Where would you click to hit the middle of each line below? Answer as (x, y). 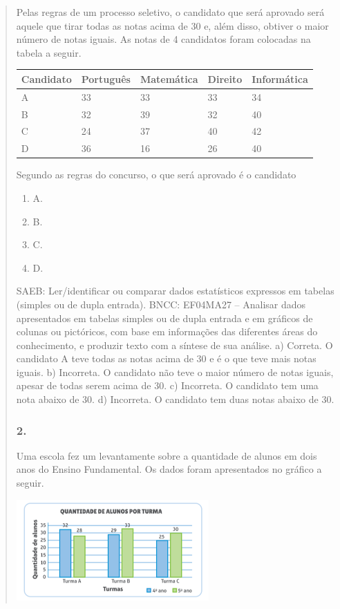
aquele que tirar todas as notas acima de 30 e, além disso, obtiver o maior (172, 25)
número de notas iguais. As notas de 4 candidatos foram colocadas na (163, 39)
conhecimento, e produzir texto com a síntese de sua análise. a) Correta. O (174, 345)
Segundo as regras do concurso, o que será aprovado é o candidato (156, 175)
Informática (280, 78)
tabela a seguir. (49, 52)
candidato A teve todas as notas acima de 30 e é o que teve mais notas (166, 358)
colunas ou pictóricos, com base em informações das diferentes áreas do (167, 331)
